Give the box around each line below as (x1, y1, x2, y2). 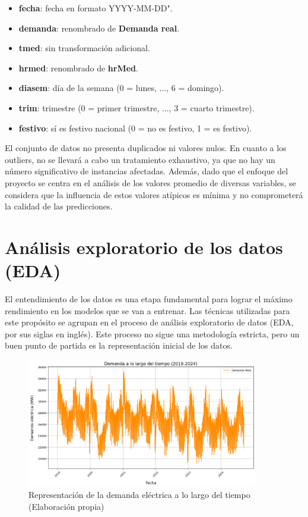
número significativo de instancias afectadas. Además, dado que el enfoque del (5, 165, 288, 177)
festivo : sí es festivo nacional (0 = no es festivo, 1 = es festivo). (18, 121, 252, 134)
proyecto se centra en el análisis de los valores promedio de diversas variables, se (5, 176, 296, 189)
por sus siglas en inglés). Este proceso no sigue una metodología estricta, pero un (5, 327, 300, 340)
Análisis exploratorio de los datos (5, 234, 283, 259)
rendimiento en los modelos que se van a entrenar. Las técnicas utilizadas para (5, 304, 290, 317)
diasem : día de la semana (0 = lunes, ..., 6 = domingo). (18, 82, 224, 94)
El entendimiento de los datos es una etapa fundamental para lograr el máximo (5, 293, 293, 305)
